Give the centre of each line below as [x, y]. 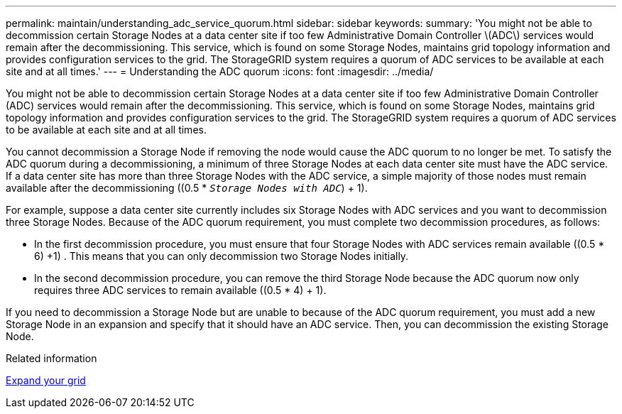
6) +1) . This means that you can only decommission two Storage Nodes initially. [222, 256]
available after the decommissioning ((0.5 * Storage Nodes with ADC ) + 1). [187, 188]
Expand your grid [46, 380]
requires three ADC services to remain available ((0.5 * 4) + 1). [180, 290]
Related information [51, 358]
